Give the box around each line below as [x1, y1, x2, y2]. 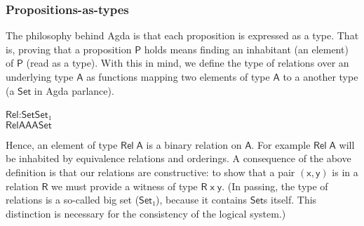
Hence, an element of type [6, 137, 118, 152]
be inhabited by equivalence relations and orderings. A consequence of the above [6, 151, 351, 166]
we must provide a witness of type [51, 178, 198, 193]
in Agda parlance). [34, 83, 114, 98]
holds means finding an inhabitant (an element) [144, 41, 349, 56]
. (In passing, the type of [222, 178, 328, 193]
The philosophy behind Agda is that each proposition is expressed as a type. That [6, 28, 359, 43]
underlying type [6, 69, 74, 84]
